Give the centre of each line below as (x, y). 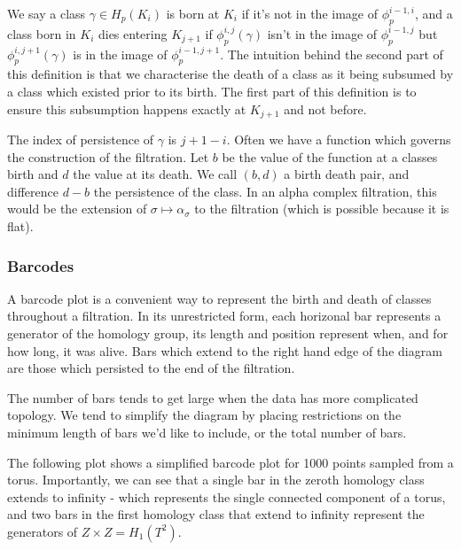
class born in (42, 33)
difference (33, 191)
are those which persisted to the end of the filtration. (151, 368)
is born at (193, 13)
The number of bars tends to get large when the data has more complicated (213, 397)
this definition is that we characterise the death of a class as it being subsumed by (230, 74)
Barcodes (41, 265)
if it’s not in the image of (309, 13)
